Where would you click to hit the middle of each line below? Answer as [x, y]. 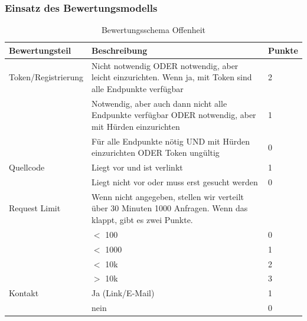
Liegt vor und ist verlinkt [137, 167]
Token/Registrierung [46, 77]
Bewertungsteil [40, 50]
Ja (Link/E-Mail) [123, 293]
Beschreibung [119, 50]
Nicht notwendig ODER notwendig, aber [165, 65]
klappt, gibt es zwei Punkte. [142, 220]
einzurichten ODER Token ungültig [155, 153]
